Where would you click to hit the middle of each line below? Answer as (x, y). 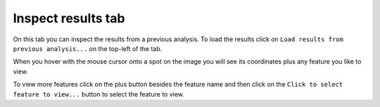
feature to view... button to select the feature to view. (99, 94)
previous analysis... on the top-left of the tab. (88, 48)
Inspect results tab (69, 18)
